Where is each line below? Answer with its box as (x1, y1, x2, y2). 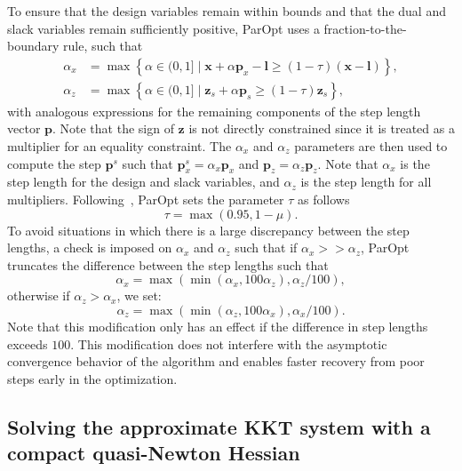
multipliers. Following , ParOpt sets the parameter (7, 190, 284, 209)
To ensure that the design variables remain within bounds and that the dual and (7, 2, 446, 20)
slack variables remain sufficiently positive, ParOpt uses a (7, 19, 320, 37)
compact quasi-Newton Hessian (7, 439, 300, 467)
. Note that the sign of (52, 119, 174, 138)
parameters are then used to (294, 137, 448, 156)
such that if (235, 238, 298, 257)
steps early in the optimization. (7, 369, 178, 387)
